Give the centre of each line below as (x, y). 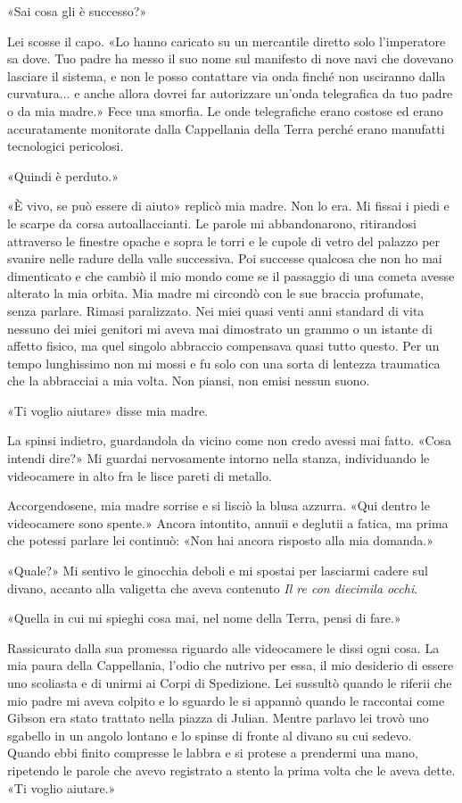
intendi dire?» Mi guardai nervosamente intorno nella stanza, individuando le (219, 458)
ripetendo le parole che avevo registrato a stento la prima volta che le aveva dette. (231, 770)
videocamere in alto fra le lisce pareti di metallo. (140, 475)
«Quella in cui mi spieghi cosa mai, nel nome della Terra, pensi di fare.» (204, 618)
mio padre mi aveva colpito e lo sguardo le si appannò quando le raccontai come (226, 700)
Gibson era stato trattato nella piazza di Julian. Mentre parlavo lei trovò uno (218, 718)
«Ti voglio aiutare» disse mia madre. (108, 410)
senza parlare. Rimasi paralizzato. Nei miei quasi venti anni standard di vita (216, 310)
